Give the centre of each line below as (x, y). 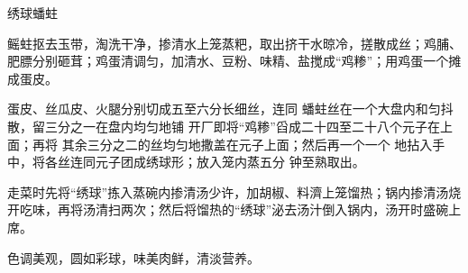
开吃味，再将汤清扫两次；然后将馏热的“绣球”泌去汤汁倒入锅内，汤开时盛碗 (228, 209)
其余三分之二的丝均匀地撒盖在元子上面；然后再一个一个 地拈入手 (253, 144)
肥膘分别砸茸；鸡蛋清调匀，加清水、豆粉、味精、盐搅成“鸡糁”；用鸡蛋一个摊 (234, 61)
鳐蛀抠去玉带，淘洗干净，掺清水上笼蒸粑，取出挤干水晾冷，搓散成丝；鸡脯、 (234, 43)
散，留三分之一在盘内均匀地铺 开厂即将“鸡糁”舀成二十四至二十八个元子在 (224, 126)
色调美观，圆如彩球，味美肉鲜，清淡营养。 (133, 257)
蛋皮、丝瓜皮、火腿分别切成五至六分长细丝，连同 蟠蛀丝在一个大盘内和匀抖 (230, 109)
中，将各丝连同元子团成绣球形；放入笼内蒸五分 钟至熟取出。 (186, 162)
